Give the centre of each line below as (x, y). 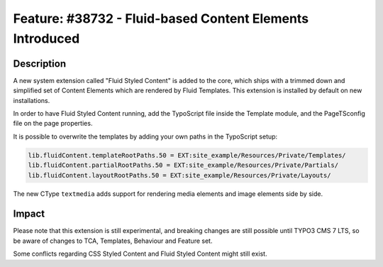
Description (40, 64)
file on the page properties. (53, 124)
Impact (29, 214)
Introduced (46, 38)
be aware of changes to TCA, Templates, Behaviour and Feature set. (113, 241)
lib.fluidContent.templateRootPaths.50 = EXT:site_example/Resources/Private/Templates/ (187, 155)
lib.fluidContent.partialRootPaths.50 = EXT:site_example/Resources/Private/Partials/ (183, 165)
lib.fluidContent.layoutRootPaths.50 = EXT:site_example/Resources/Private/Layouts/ (179, 175)
